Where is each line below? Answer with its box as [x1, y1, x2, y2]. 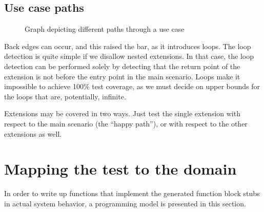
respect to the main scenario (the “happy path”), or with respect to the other [4, 118, 248, 129]
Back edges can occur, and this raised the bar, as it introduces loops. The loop [4, 40, 251, 51]
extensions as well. [4, 128, 62, 139]
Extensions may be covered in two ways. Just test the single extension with [4, 108, 240, 119]
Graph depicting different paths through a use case [25, 24, 185, 34]
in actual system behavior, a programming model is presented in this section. [4, 198, 246, 208]
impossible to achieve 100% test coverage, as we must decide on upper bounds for [4, 81, 260, 92]
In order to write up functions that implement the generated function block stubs [4, 188, 260, 199]
